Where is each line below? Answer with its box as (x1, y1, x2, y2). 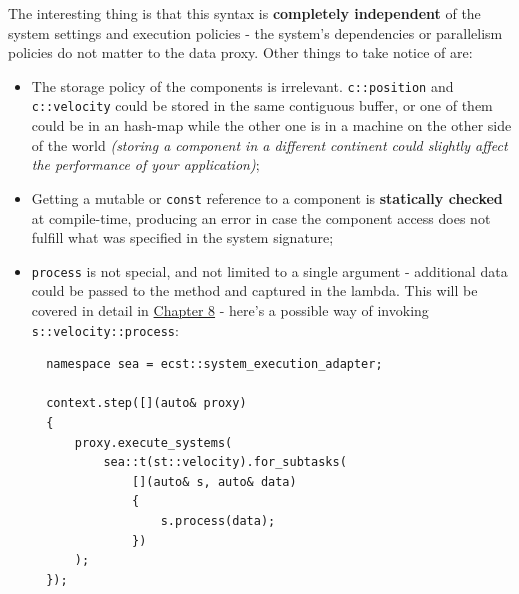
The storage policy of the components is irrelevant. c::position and (31, 75, 454, 96)
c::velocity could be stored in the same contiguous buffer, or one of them (31, 95, 493, 116)
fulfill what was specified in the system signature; (31, 227, 334, 248)
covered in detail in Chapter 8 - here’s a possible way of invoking (31, 299, 429, 320)
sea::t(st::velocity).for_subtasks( (103, 455, 347, 470)
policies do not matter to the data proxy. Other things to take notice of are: (8, 42, 473, 63)
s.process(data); (160, 513, 276, 528)
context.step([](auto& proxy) (46, 396, 247, 411)
